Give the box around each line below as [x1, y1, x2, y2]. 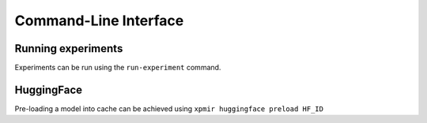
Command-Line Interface [14, 12, 184, 29]
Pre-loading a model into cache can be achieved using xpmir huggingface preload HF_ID [14, 103, 324, 114]
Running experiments [14, 42, 123, 55]
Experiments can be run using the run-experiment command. [14, 63, 221, 73]
